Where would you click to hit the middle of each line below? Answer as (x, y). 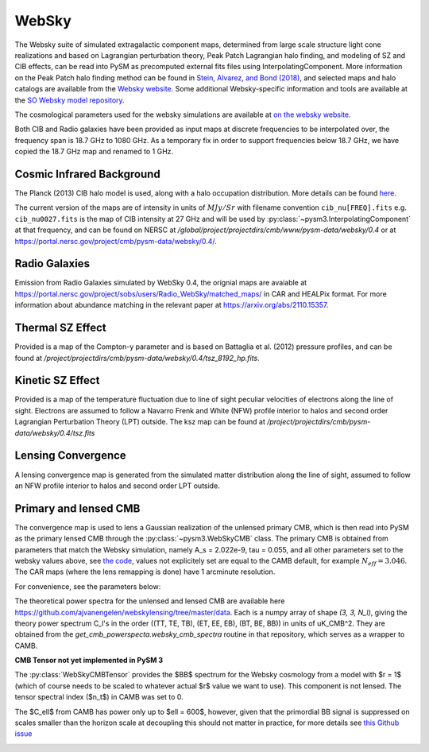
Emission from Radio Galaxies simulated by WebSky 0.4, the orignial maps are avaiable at (161, 283)
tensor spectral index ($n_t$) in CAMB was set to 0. (99, 697)
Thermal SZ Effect (60, 328)
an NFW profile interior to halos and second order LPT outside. (117, 486)
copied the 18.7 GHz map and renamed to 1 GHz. (94, 152)
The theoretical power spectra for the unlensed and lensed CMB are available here (150, 601)
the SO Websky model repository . (70, 100)
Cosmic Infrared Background (87, 174)
